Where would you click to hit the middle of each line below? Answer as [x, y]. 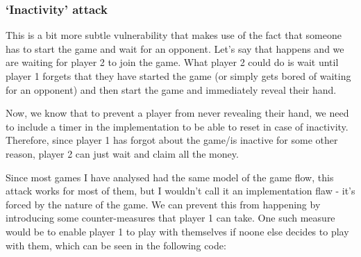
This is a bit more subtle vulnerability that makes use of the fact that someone [174, 35]
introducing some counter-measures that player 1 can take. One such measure [170, 218]
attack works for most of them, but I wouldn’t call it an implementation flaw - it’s [180, 191]
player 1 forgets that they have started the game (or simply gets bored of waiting [178, 76]
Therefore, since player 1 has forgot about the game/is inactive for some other [172, 140]
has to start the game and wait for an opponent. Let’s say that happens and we [175, 48]
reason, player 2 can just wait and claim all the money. [122, 153]
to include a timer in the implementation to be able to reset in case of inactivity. [177, 126]
